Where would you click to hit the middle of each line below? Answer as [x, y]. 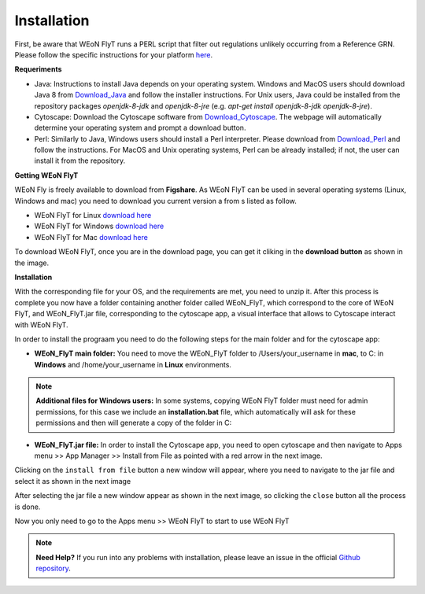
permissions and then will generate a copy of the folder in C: [134, 423]
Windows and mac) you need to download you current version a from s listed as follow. [155, 201]
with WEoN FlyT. [41, 325]
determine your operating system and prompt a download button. [140, 128]
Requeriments [38, 69]
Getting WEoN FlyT [46, 175]
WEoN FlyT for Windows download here [99, 226]
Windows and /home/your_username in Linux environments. [133, 364]
